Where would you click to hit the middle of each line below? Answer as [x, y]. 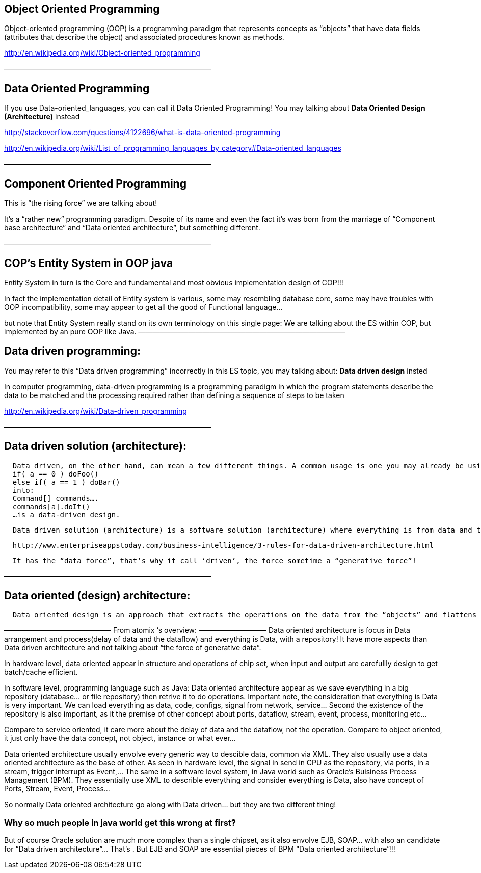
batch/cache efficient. [41, 672]
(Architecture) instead [42, 117]
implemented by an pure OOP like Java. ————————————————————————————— [175, 331]
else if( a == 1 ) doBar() [66, 482]
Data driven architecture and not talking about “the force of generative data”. [133, 648]
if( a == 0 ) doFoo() [56, 474]
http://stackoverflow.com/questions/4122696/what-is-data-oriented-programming [142, 133]
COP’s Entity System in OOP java [89, 263]
